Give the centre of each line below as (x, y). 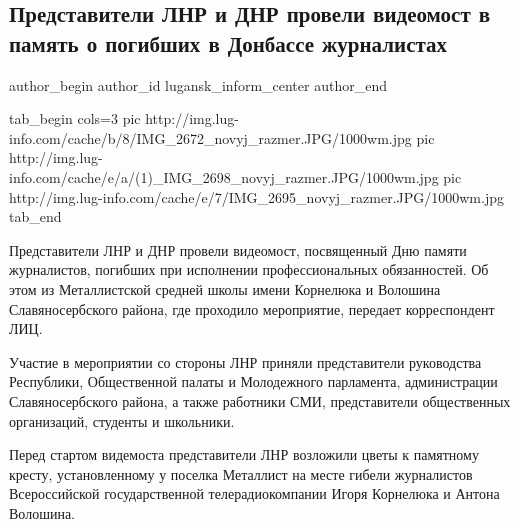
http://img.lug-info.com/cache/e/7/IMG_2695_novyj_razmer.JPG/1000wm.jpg (256, 196)
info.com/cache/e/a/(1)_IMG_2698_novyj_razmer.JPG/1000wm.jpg (224, 176)
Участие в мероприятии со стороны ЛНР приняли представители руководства (245, 361)
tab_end (35, 216)
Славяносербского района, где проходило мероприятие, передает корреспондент (252, 308)
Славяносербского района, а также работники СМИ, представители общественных (260, 400)
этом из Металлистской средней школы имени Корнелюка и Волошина (225, 288)
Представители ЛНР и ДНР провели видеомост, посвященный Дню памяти (238, 249)
